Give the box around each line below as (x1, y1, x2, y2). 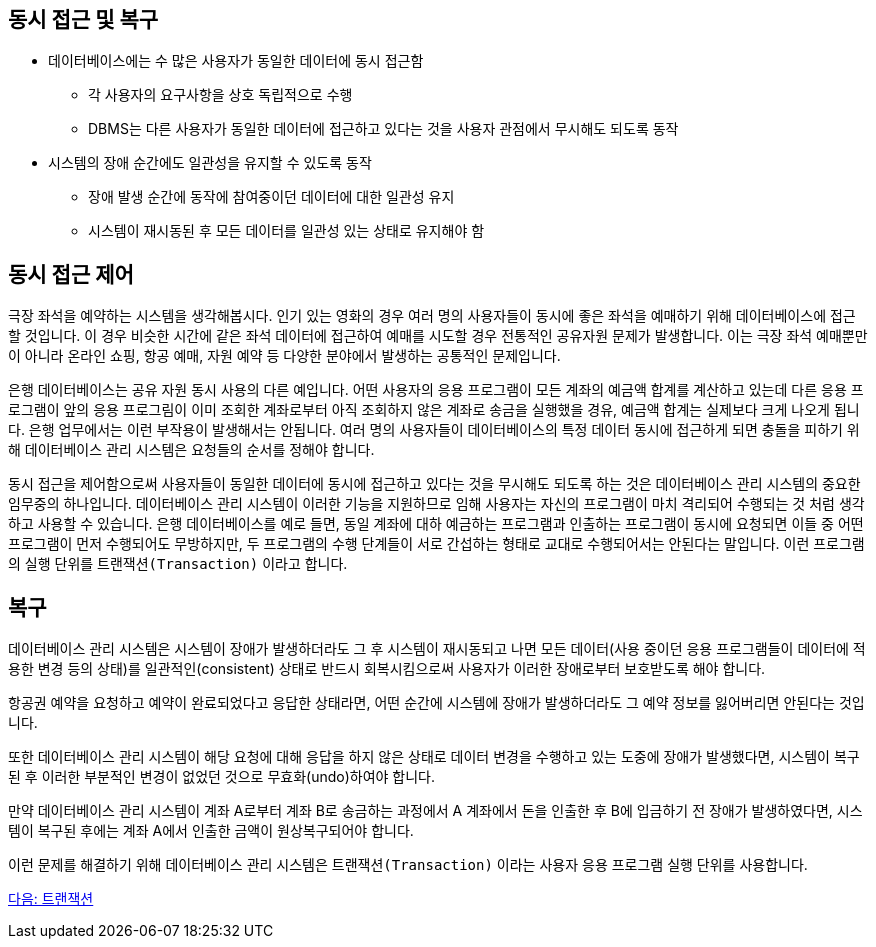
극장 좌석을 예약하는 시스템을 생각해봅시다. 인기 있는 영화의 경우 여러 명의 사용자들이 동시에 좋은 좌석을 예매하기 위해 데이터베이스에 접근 (8, 307, 856, 325)
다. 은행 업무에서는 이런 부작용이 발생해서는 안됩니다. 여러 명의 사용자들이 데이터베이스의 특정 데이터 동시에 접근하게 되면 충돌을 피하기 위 (8, 421, 860, 439)
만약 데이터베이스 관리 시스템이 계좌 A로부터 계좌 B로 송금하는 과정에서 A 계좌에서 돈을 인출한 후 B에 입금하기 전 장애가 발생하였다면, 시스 (8, 802, 863, 820)
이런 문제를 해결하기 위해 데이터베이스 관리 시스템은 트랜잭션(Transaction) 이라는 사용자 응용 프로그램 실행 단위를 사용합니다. (8, 856, 808, 874)
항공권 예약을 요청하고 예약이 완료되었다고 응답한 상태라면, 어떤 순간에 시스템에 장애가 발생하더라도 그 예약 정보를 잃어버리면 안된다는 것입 (8, 694, 865, 712)
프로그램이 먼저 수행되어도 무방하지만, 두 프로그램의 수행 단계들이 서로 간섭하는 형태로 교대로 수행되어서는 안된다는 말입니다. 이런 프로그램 (8, 535, 865, 553)
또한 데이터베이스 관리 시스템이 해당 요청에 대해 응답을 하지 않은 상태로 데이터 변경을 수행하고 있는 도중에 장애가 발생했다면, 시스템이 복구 (8, 748, 860, 766)
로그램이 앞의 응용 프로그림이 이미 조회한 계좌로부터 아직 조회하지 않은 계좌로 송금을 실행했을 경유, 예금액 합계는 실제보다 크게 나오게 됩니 (8, 401, 860, 419)
